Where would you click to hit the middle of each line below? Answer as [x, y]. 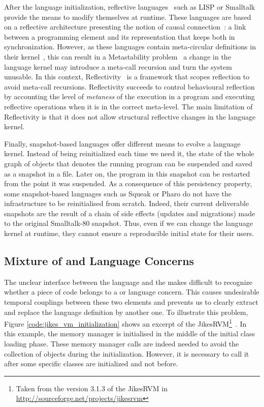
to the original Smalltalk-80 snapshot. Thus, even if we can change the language [128, 223]
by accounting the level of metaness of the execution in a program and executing [129, 96]
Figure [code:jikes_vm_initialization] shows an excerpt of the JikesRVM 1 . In [125, 323]
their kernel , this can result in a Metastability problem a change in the [118, 56]
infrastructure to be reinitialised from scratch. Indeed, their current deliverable [127, 203]
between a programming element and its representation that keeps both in [120, 36]
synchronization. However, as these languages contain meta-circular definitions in [130, 47]
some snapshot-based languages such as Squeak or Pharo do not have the [118, 193]
